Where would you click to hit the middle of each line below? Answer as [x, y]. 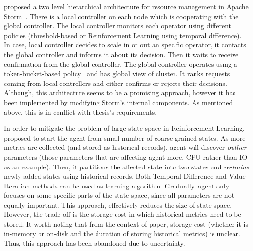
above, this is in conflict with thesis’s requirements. [80, 112]
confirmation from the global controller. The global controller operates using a [121, 64]
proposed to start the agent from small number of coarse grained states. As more [125, 137]
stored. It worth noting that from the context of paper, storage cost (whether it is [126, 224]
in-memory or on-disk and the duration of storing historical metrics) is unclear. [122, 233]
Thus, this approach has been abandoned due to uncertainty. [95, 243]
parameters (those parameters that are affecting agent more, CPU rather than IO [126, 157]
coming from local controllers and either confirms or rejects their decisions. [116, 83]
